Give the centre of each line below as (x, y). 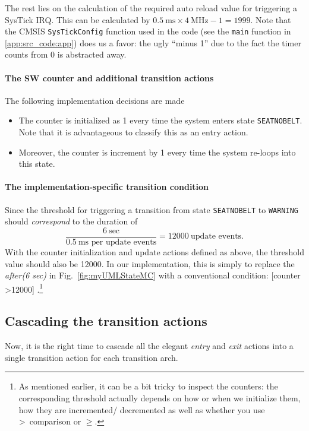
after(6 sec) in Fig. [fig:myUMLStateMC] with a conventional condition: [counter (153, 275)
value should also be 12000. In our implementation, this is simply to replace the (150, 263)
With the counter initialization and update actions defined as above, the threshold (154, 251)
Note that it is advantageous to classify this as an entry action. (133, 132)
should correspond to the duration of (71, 221)
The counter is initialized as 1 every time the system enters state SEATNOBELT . (160, 120)
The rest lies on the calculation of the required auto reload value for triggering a (151, 8)
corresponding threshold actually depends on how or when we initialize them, (160, 397)
